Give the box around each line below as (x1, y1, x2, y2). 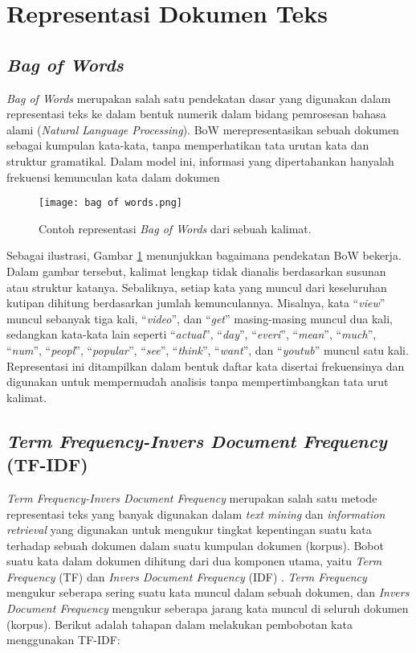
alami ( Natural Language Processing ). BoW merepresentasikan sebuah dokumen (6, 121, 399, 138)
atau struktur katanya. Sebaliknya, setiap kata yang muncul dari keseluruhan (6, 278, 387, 295)
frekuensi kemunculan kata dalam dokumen (6, 168, 220, 185)
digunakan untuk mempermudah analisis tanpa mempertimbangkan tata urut (6, 373, 389, 390)
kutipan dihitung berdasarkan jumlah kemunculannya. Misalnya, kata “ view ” (6, 294, 385, 311)
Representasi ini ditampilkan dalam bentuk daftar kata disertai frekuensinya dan (6, 357, 405, 374)
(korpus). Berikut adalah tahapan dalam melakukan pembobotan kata (6, 615, 353, 632)
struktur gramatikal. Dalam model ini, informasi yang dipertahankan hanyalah (6, 152, 394, 169)
